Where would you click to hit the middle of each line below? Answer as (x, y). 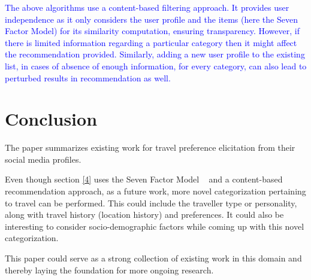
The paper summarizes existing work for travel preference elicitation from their (150, 147)
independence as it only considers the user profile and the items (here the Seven (151, 19)
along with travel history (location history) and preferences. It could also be (144, 214)
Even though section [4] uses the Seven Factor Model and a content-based (144, 179)
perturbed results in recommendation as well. (88, 77)
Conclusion (51, 119)
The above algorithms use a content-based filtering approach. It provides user (147, 7)
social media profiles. (43, 159)
